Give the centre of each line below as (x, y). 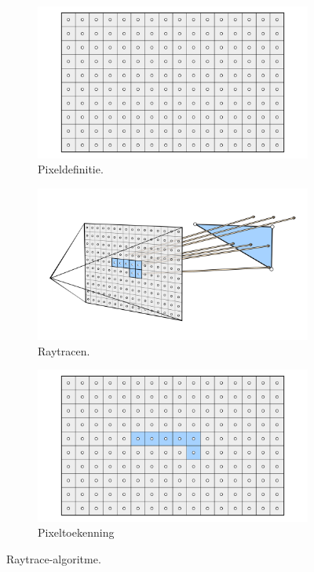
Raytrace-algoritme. (54, 559)
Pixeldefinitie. (71, 169)
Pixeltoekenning (76, 532)
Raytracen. (64, 350)
